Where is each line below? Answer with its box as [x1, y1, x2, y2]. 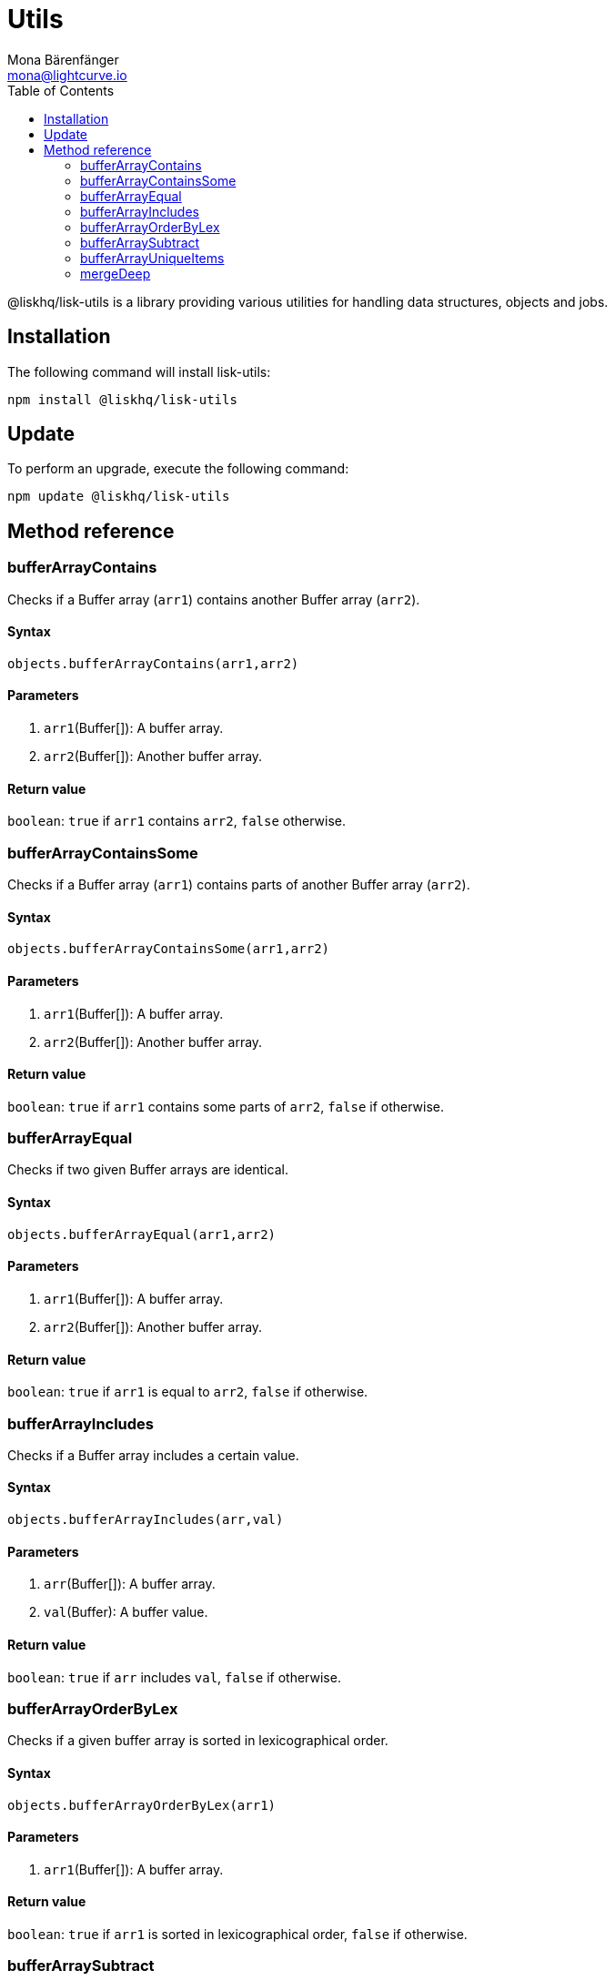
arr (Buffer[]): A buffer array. [44, 1576, 216, 1592]
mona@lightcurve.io [7, 66, 127, 83]
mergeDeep [80, 265, 151, 281]
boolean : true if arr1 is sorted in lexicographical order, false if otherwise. [7, 1925, 468, 1942]
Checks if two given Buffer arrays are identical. [7, 1162, 288, 1178]
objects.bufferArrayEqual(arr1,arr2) [7, 1226, 277, 1242]
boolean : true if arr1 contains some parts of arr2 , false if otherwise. [7, 1098, 445, 1114]
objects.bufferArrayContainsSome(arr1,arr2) [7, 941, 330, 957]
